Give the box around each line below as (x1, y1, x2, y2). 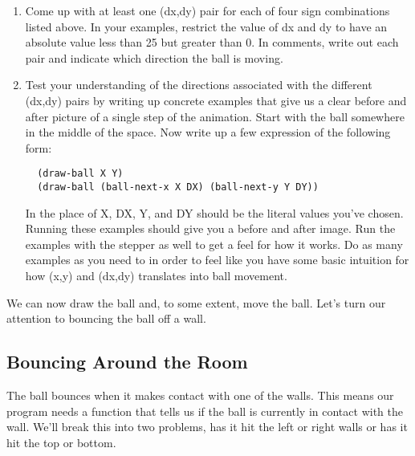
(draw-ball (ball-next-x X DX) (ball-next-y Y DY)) (37, 181, 319, 193)
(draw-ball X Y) (37, 168, 124, 180)
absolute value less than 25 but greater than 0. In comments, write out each (25, 34, 399, 51)
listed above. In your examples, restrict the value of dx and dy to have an (25, 18, 388, 35)
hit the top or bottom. (6, 434, 116, 450)
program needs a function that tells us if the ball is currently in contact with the (6, 402, 403, 419)
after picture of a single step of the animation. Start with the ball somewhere (25, 108, 405, 124)
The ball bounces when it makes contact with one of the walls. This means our (6, 387, 394, 404)
